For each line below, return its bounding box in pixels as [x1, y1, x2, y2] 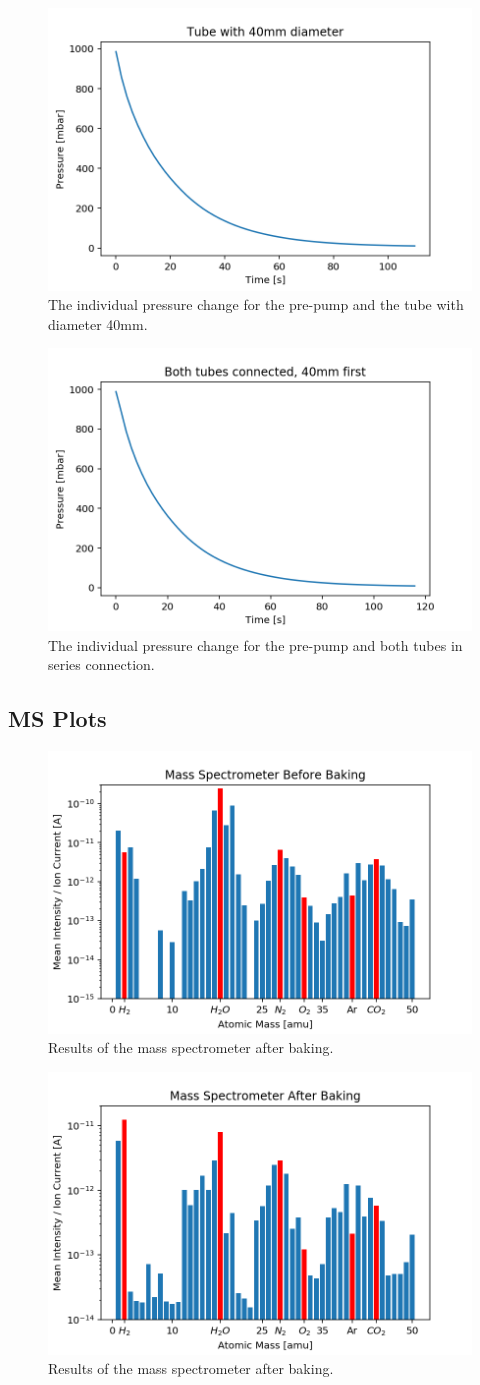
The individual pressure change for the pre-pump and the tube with [48, 294, 464, 315]
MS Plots [8, 703, 107, 734]
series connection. [48, 654, 155, 675]
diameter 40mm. [48, 313, 148, 334]
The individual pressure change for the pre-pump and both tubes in [48, 634, 463, 655]
